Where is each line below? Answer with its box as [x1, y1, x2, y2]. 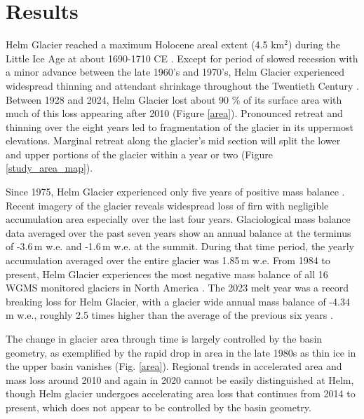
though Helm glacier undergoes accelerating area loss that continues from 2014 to [6, 386, 356, 401]
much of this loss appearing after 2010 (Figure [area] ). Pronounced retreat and [6, 106, 343, 121]
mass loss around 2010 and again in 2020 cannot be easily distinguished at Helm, [6, 372, 354, 387]
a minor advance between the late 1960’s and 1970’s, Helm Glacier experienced [6, 64, 344, 79]
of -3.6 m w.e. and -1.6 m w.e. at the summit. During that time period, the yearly [6, 239, 354, 254]
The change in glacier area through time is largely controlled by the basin [6, 331, 323, 345]
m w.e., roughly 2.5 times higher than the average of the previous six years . [6, 308, 333, 322]
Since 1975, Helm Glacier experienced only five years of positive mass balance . [6, 184, 345, 199]
